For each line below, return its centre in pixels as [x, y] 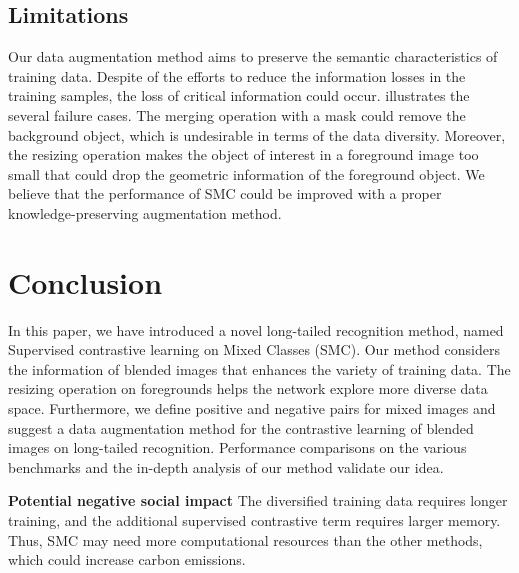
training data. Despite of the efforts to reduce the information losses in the [237, 75]
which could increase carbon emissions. [127, 559]
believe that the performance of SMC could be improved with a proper [225, 193]
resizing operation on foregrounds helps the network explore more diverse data [248, 388]
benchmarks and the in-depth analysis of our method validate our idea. [226, 466]
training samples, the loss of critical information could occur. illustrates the [239, 95]
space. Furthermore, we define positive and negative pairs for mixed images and [252, 408]
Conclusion [85, 281]
